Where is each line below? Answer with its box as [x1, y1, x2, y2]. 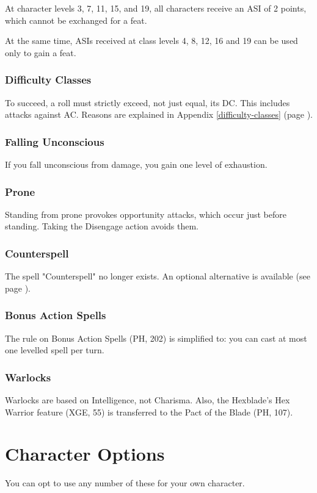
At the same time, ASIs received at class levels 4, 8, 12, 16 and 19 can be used [5, 34, 298, 47]
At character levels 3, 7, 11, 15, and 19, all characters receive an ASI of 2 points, [5, 2, 307, 14]
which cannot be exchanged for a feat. [5, 13, 147, 26]
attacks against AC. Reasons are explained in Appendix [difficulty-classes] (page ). [5, 108, 313, 121]
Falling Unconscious [5, 134, 104, 149]
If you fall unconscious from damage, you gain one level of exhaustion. [5, 158, 268, 170]
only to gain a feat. [5, 46, 76, 59]
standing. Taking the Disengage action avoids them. [5, 220, 199, 232]
